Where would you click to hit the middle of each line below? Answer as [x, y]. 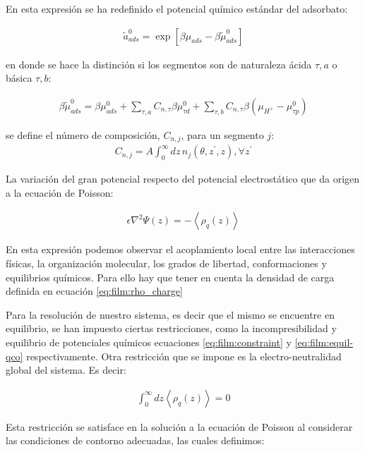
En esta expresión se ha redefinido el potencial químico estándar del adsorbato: [177, 8]
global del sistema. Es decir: [66, 370]
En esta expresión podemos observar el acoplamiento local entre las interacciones [180, 249]
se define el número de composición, [83, 134]
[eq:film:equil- [324, 342]
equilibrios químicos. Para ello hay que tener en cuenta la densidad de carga [170, 277]
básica [19, 78]
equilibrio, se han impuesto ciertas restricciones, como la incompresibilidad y [171, 328]
